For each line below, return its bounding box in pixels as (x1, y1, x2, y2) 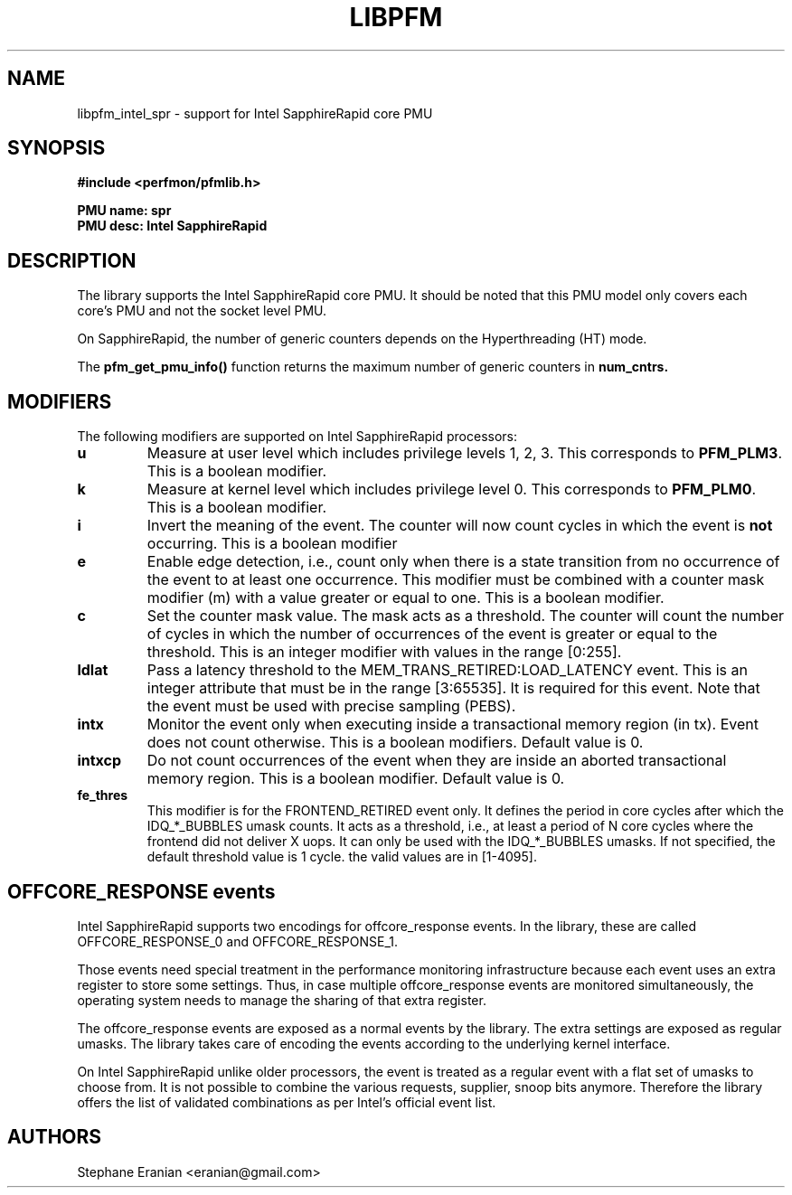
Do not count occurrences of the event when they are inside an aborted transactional (146, 751, 727, 770)
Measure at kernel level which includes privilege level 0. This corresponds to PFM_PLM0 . (146, 480, 757, 499)
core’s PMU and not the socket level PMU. (77, 303, 327, 319)
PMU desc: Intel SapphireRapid (77, 218, 268, 234)
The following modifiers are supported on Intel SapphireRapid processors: (77, 428, 518, 445)
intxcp (77, 751, 122, 770)
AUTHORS (7, 1125, 102, 1149)
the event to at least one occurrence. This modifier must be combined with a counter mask (146, 570, 765, 589)
